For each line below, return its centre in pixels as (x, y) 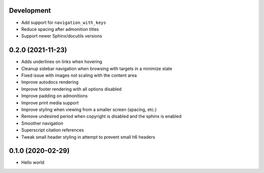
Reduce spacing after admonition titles (60, 29)
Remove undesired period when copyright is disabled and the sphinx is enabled (101, 116)
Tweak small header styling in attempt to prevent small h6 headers (88, 137)
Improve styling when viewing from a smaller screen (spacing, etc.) (89, 109)
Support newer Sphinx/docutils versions (62, 36)
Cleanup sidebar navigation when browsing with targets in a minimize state (97, 68)
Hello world (33, 162)
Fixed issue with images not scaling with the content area (79, 75)
